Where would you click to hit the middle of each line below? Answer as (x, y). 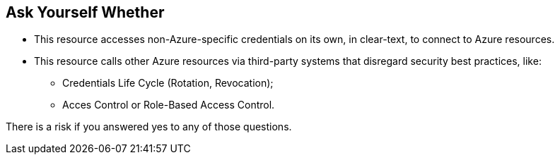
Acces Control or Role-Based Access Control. (169, 105)
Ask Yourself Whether (85, 12)
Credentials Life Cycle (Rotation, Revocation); (168, 83)
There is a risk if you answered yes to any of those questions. (149, 127)
